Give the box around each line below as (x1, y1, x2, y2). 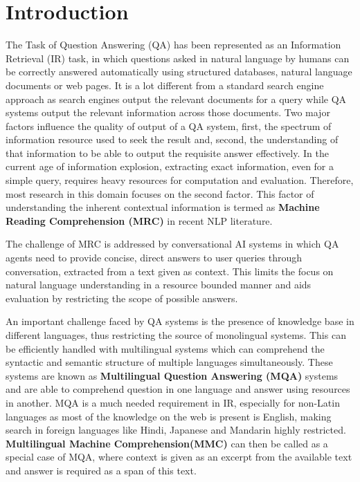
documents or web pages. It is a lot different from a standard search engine (6, 77, 324, 92)
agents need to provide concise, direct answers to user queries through (6, 250, 303, 265)
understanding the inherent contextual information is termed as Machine (6, 200, 320, 214)
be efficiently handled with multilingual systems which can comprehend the (6, 341, 325, 355)
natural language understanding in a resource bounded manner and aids (6, 277, 312, 292)
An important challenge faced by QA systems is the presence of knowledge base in (6, 314, 354, 328)
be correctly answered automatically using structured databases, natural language (6, 64, 352, 79)
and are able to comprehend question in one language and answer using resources (6, 382, 350, 396)
